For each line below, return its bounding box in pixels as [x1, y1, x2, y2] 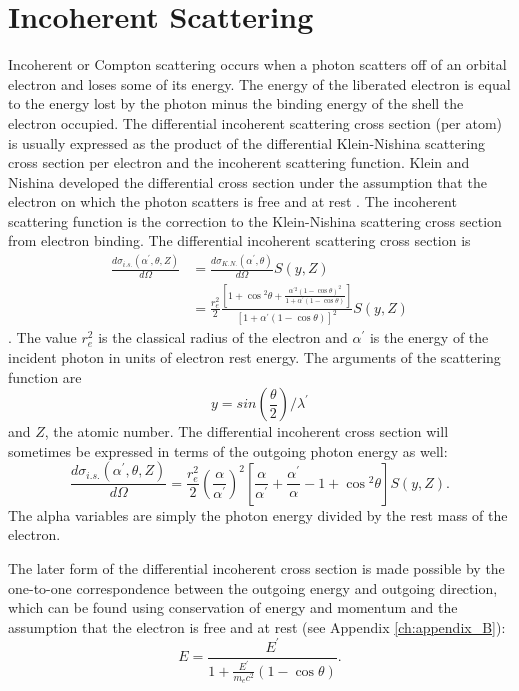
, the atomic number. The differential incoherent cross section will [44, 421, 449, 442]
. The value [8, 327, 77, 348]
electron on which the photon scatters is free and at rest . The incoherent [8, 191, 457, 212]
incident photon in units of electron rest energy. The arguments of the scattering [8, 347, 501, 368]
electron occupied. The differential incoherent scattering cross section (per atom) [8, 112, 503, 133]
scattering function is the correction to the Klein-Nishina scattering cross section [8, 210, 502, 231]
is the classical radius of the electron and [98, 327, 348, 348]
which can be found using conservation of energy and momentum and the [8, 597, 458, 618]
